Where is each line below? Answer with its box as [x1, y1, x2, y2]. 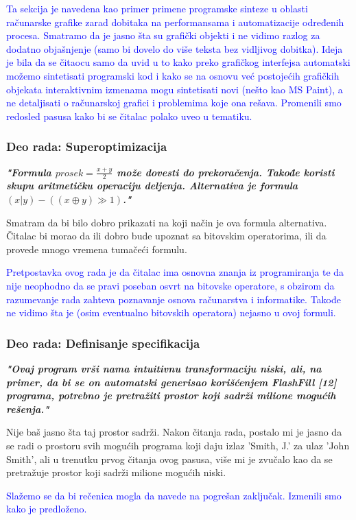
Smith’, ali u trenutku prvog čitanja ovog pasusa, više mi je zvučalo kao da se [6, 451, 333, 466]
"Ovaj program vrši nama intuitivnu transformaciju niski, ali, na [6, 361, 322, 375]
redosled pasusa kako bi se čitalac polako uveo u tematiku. [6, 108, 252, 123]
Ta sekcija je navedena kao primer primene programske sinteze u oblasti [6, 1, 308, 15]
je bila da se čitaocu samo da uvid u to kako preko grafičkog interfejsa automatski [6, 55, 351, 69]
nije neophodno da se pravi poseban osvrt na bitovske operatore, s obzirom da [6, 278, 335, 292]
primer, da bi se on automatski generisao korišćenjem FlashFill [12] [6, 375, 337, 389]
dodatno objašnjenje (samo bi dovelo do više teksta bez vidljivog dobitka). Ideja [6, 41, 343, 56]
